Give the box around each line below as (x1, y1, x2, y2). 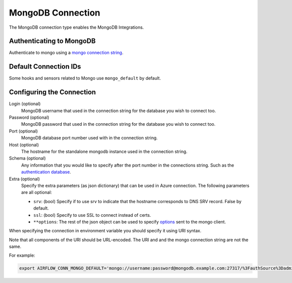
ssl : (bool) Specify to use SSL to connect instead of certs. (33, 212, 151, 218)
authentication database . (21, 169, 72, 175)
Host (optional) (9, 142, 39, 148)
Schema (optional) (9, 155, 46, 161)
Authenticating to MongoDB (9, 37, 96, 45)
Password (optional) (9, 114, 50, 120)
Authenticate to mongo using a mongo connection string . (9, 50, 124, 56)
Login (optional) (9, 101, 41, 107)
